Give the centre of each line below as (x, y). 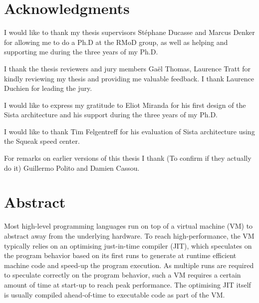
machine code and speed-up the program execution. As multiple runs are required (129, 265)
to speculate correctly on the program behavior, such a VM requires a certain (123, 275)
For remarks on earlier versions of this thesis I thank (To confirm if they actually (128, 158)
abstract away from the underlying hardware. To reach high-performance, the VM (129, 235)
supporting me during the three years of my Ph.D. (81, 52)
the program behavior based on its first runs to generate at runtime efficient (120, 255)
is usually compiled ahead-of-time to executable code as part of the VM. (115, 294)
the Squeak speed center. (42, 141)
